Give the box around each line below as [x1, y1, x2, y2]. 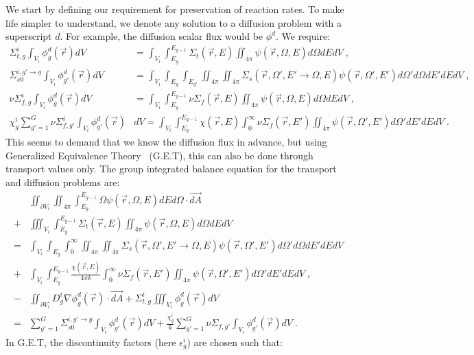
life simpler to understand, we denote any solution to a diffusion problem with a [5, 15, 342, 30]
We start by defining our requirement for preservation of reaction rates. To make [5, 2, 344, 16]
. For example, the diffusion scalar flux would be [60, 29, 263, 43]
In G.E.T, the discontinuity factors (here [5, 334, 176, 349]
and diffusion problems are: [5, 175, 120, 190]
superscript [5, 29, 52, 43]
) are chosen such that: [187, 334, 283, 349]
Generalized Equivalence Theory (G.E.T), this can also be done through [5, 148, 313, 162]
